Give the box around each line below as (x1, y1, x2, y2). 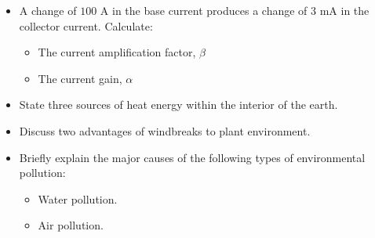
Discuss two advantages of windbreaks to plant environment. (19, 122, 311, 139)
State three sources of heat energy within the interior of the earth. (19, 96, 338, 113)
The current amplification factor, (38, 44, 196, 60)
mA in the (319, 2, 370, 18)
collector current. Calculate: (19, 17, 153, 34)
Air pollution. (38, 217, 104, 233)
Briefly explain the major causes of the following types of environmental (19, 149, 366, 165)
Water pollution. (38, 190, 118, 207)
